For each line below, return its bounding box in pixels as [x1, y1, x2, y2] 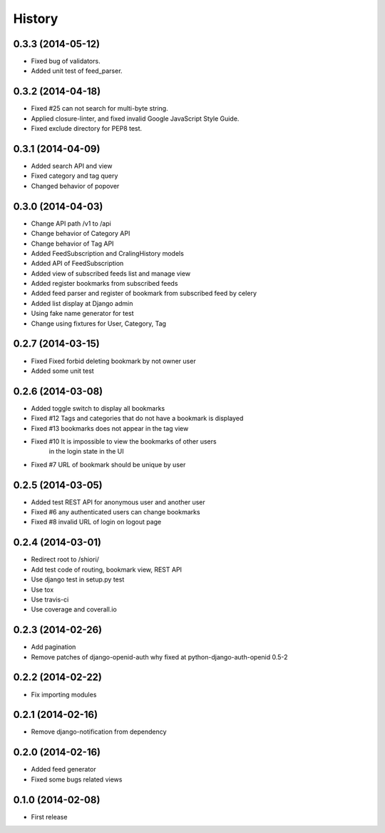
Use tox [31, 585, 54, 594]
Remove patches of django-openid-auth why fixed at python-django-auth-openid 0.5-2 [31, 652, 288, 661]
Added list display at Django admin [31, 299, 133, 307]
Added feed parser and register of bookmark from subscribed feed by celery [31, 289, 257, 298]
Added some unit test [31, 366, 94, 375]
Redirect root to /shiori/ [31, 555, 100, 564]
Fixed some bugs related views [31, 775, 123, 784]
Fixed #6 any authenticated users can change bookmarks [31, 508, 200, 517]
